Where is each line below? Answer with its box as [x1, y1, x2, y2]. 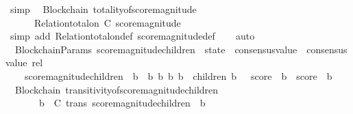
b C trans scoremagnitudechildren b [38, 96, 206, 110]
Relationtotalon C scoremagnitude [34, 15, 181, 29]
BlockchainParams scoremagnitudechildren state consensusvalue [14, 42, 297, 56]
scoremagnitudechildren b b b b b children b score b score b [24, 68, 332, 83]
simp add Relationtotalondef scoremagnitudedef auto [10, 29, 255, 43]
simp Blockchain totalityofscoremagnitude [10, 2, 197, 16]
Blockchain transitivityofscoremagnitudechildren [14, 82, 219, 96]
